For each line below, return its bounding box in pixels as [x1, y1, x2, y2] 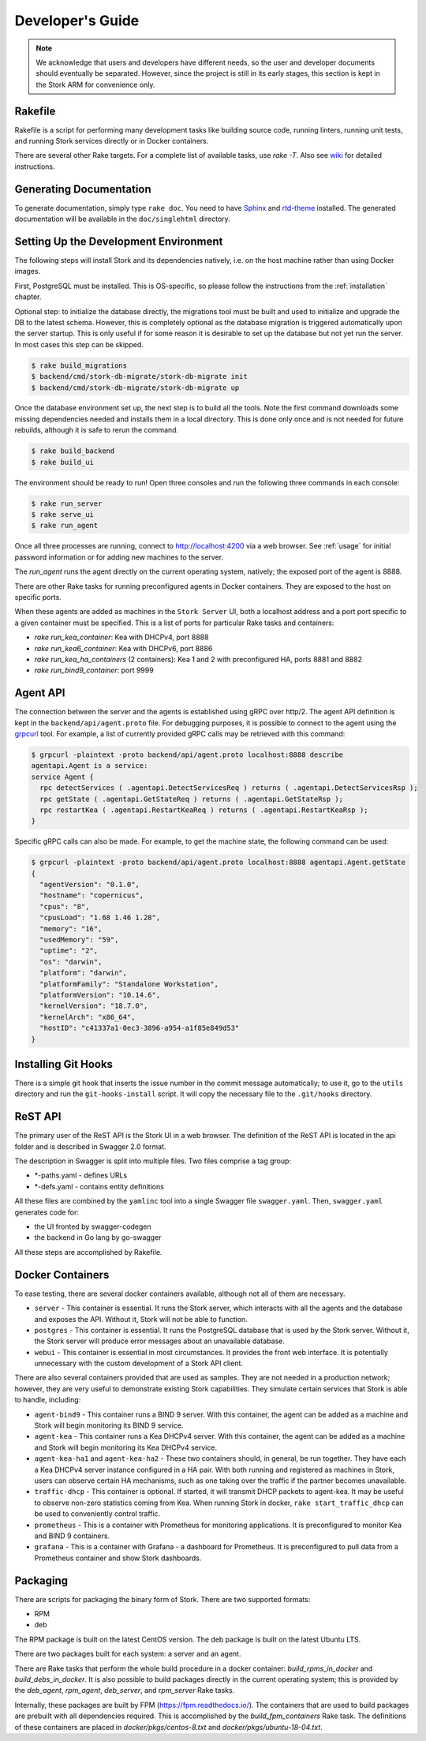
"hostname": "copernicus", [39, 891, 144, 900]
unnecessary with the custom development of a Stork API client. [34, 1358, 244, 1368]
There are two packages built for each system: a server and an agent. [14, 1649, 241, 1659]
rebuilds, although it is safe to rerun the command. [14, 425, 179, 435]
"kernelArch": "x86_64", [39, 1013, 136, 1021]
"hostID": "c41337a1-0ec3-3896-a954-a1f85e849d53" [39, 1024, 240, 1033]
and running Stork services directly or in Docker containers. [14, 137, 209, 146]
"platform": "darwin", [39, 968, 128, 978]
